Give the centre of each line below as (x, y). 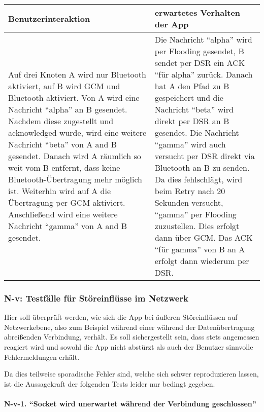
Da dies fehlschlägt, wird (199, 179)
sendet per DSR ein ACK (200, 63)
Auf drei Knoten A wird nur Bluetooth (77, 74)
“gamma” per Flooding (195, 214)
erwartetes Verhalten (197, 12)
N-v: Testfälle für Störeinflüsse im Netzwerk (96, 298)
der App (172, 24)
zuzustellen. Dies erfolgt (197, 226)
